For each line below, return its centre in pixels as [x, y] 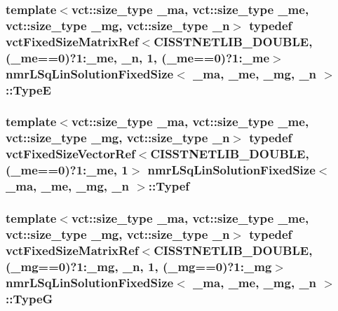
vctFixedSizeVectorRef [70, 154]
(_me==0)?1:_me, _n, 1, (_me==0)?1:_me [138, 57]
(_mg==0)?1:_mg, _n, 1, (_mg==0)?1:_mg [139, 266]
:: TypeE [28, 89]
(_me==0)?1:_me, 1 [67, 170]
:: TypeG [29, 298]
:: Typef [169, 186]
